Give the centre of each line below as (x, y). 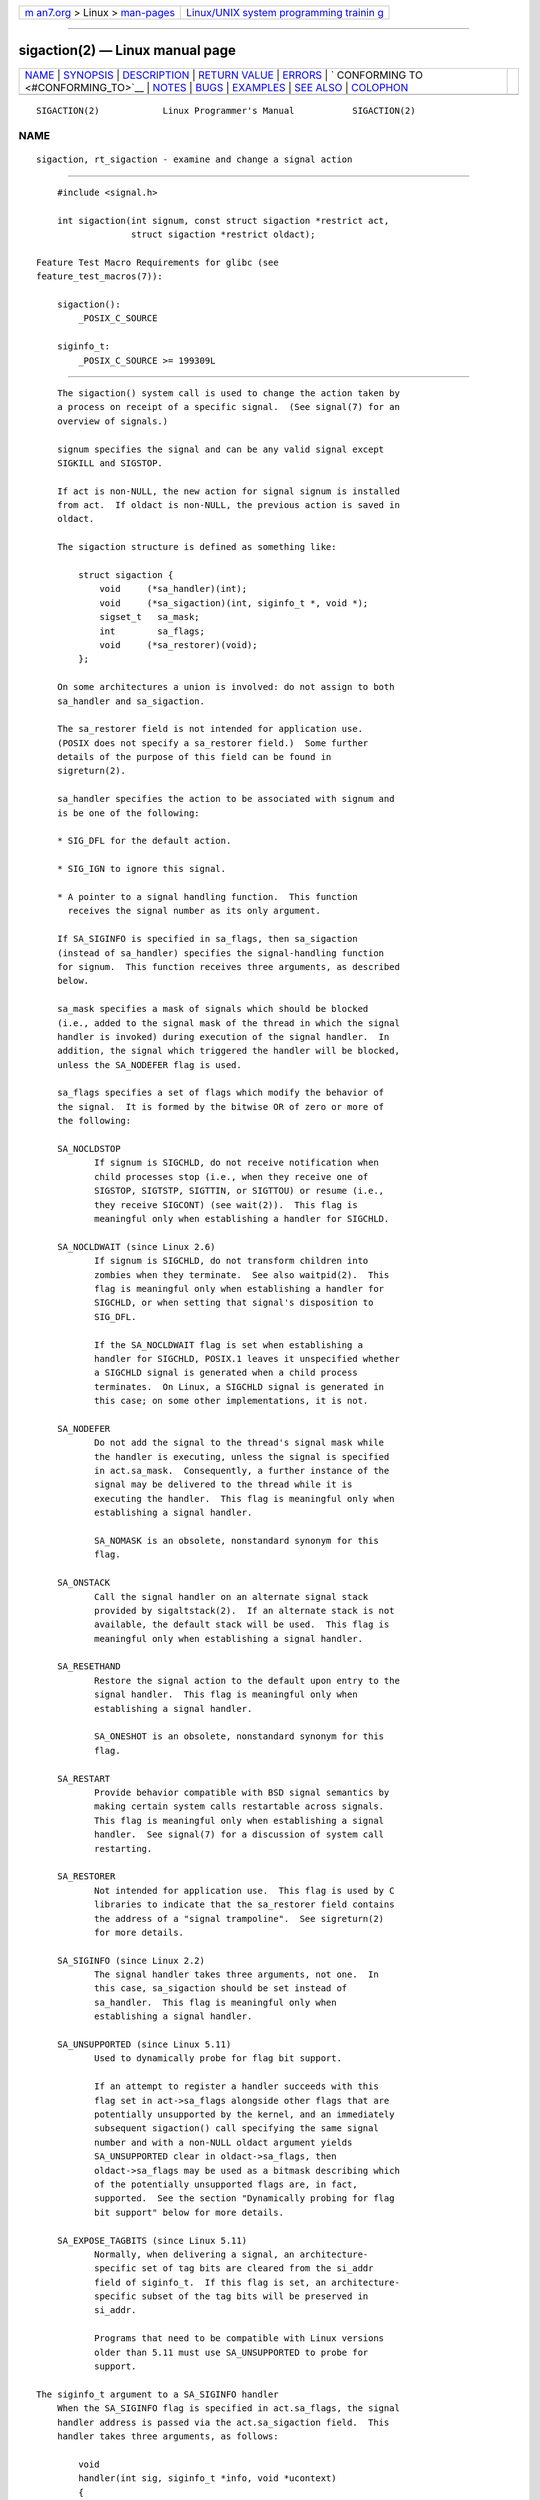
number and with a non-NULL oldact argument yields (223, 2142)
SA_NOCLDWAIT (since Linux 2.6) (136, 1246)
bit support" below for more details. (189, 2212)
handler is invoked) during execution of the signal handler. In (223, 1036)
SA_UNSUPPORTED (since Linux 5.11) (144, 2044)
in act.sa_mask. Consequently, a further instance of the (241, 1471)
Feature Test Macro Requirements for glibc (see (157, 262)
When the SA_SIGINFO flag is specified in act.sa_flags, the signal (228, 2408)
